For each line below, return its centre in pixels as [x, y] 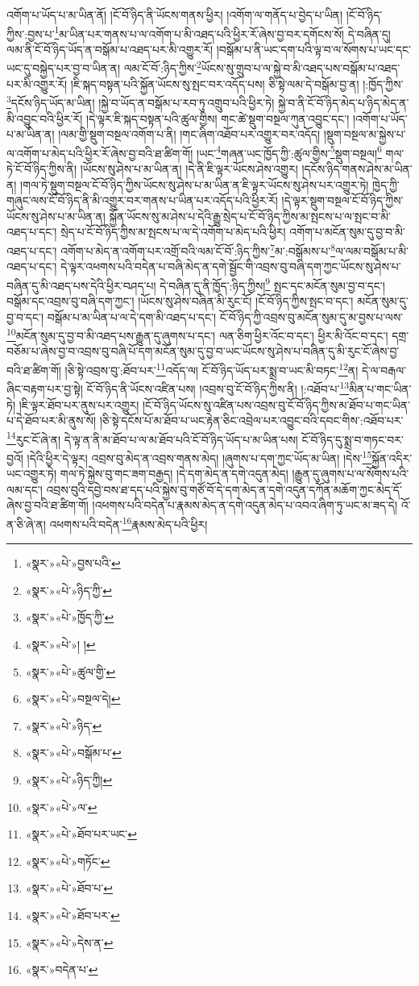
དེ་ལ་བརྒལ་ [384, 370]
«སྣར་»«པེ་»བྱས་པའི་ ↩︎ [73, 563]
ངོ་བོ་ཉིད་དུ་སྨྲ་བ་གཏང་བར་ [353, 439]
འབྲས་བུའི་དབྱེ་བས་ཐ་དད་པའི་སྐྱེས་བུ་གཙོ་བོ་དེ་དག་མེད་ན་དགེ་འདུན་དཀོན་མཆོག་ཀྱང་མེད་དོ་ [224, 489]
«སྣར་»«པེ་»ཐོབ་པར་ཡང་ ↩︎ [81, 834]
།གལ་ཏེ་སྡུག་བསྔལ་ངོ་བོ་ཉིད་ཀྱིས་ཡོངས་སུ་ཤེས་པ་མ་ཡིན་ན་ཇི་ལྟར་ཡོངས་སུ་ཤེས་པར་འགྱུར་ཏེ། [195, 184]
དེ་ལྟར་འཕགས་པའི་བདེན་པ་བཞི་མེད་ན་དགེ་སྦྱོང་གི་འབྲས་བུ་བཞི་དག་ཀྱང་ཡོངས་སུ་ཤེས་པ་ [231, 266]
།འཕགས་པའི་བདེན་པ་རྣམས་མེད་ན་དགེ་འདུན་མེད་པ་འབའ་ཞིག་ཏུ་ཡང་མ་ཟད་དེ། [245, 505]
